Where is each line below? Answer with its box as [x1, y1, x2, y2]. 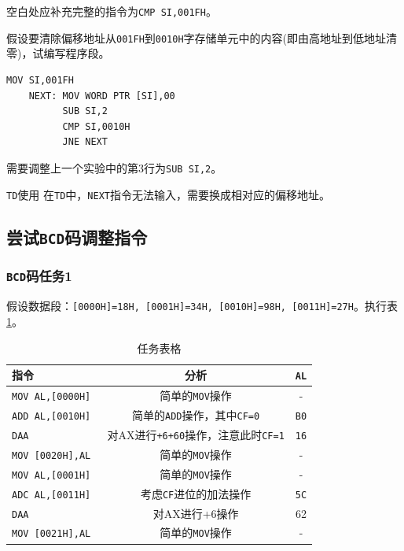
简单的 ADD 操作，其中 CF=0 [132, 406, 260, 423]
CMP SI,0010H [62, 120, 130, 132]
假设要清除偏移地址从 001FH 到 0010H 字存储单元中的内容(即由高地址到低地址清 [6, 29, 398, 46]
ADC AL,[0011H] [12, 489, 91, 501]
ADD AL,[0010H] [12, 410, 91, 422]
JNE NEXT [62, 136, 108, 148]
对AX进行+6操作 [152, 505, 239, 521]
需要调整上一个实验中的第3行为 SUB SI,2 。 [6, 159, 222, 176]
